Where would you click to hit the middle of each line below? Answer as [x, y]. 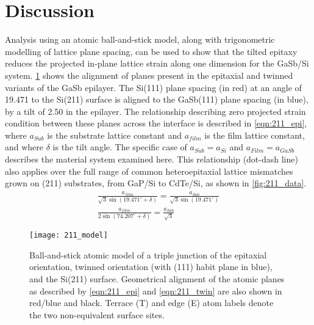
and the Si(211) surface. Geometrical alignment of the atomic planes [157, 279]
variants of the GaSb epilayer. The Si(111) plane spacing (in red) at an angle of [153, 87]
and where [24, 147]
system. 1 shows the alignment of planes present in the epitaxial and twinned [149, 75]
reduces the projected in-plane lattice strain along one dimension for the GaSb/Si [157, 63]
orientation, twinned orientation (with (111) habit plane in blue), [151, 267]
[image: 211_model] [69, 236]
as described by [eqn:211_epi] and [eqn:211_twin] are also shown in [156, 290]
